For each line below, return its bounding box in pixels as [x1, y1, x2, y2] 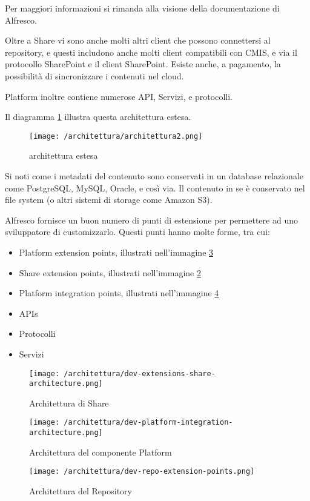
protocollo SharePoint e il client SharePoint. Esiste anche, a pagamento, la [5, 58, 281, 70]
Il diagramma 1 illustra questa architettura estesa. [5, 110, 191, 123]
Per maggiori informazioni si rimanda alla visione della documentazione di [5, 2, 280, 14]
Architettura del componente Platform [29, 445, 172, 458]
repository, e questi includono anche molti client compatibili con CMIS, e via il [5, 45, 297, 58]
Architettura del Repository [29, 485, 132, 497]
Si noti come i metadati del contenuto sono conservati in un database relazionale [5, 170, 304, 182]
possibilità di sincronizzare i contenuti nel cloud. [5, 69, 184, 82]
